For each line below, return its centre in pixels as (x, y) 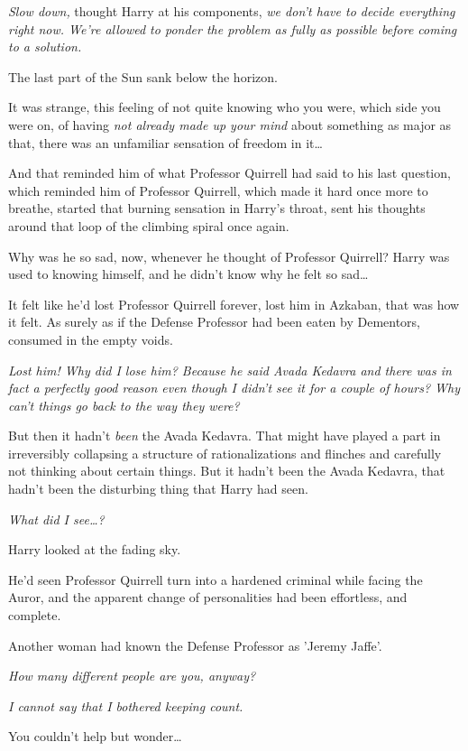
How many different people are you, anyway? (132, 676)
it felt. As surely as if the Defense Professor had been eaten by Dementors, (215, 322)
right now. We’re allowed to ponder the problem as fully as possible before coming (233, 28)
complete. (35, 615)
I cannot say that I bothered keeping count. (126, 705)
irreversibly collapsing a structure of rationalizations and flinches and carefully (225, 453)
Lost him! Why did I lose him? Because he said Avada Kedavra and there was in (230, 370)
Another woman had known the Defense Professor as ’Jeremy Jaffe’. (195, 645)
